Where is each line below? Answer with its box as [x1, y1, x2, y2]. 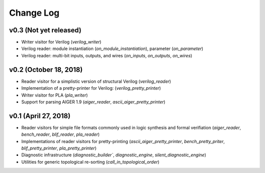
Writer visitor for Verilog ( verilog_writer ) [21, 39, 102, 45]
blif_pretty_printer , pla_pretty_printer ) [21, 145, 97, 151]
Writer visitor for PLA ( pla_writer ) [21, 92, 88, 98]
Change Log [9, 7, 60, 18]
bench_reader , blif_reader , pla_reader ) [21, 131, 100, 137]
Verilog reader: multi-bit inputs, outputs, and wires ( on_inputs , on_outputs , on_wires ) [21, 52, 192, 58]
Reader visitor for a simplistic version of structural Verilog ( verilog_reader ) [21, 78, 171, 84]
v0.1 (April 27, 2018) [9, 112, 71, 120]
